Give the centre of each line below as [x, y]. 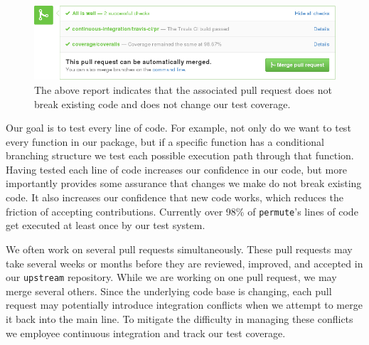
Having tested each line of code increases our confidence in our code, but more [176, 169]
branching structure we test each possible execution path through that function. [180, 155]
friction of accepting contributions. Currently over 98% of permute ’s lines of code [182, 211]
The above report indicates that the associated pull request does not [183, 89]
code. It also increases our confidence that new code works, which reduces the [175, 197]
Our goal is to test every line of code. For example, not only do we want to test [178, 128]
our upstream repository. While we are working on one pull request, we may [171, 277]
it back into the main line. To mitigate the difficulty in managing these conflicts [180, 318]
